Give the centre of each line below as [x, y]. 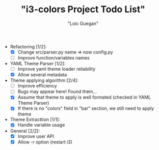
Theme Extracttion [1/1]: [35, 119]
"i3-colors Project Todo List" [83, 9]
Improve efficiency [37, 86]
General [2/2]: [25, 131]
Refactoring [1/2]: [28, 46]
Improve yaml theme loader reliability [57, 69]
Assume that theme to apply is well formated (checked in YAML [84, 97]
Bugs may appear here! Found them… [57, 92]
